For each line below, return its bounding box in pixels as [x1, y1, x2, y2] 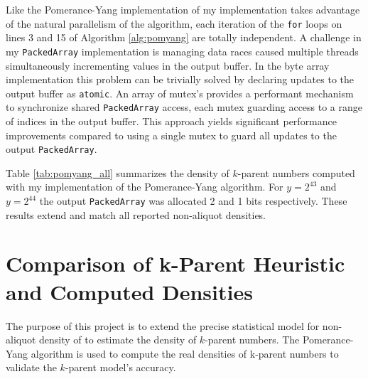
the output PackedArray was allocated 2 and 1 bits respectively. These [39, 193, 347, 208]
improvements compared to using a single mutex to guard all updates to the [6, 127, 337, 142]
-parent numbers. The [205, 332, 300, 347]
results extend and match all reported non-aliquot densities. [6, 207, 266, 222]
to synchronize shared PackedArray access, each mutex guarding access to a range [6, 100, 363, 114]
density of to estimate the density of [39, 332, 197, 347]
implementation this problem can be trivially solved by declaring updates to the [6, 72, 354, 87]
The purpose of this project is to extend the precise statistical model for [6, 318, 320, 333]
